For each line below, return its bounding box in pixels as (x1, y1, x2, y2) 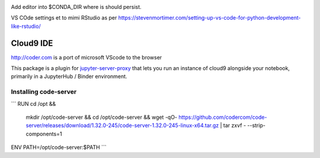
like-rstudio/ (11, 23, 41, 30)
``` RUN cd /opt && (11, 100, 56, 107)
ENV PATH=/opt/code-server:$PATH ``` (11, 144, 107, 151)
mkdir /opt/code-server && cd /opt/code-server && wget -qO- (25, 113, 178, 121)
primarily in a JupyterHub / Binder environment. (11, 73, 127, 80)
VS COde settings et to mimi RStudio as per (11, 14, 117, 21)
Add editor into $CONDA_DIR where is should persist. (11, 4, 142, 10)
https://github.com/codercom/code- (178, 113, 267, 121)
